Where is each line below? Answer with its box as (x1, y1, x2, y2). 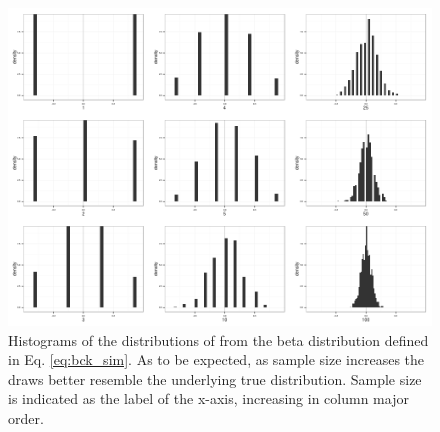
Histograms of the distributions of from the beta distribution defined (8, 329, 429, 350)
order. (8, 407, 44, 428)
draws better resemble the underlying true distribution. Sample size (8, 368, 422, 389)
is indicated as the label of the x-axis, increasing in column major (8, 388, 409, 409)
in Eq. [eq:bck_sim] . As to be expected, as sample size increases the (8, 349, 425, 370)
